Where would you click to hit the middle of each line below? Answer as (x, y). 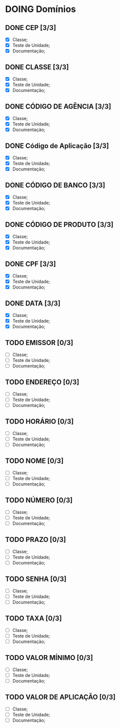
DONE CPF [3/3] (31, 264)
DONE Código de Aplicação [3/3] (57, 146)
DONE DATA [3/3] (33, 303)
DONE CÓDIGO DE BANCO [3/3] (55, 185)
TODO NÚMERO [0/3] (39, 500)
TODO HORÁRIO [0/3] (39, 421)
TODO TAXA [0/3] (34, 618)
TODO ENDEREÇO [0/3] (42, 382)
